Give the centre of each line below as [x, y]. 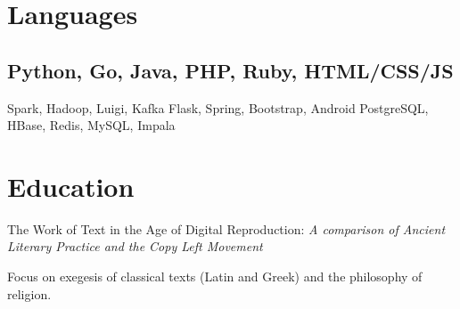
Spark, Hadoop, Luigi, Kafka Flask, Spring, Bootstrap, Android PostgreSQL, [218, 107]
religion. [29, 293]
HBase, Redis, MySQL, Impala [91, 125]
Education [71, 186]
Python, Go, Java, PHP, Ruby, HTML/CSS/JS [230, 70]
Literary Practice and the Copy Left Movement [135, 246]
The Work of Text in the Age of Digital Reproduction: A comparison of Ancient [226, 228]
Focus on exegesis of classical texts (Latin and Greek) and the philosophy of [215, 276]
